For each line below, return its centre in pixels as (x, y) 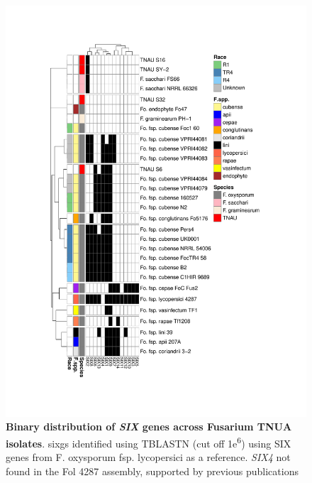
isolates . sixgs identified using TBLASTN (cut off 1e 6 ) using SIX (149, 442)
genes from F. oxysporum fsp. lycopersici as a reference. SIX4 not (148, 457)
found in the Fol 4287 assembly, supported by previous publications (152, 471)
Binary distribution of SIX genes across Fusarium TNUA (149, 427)
